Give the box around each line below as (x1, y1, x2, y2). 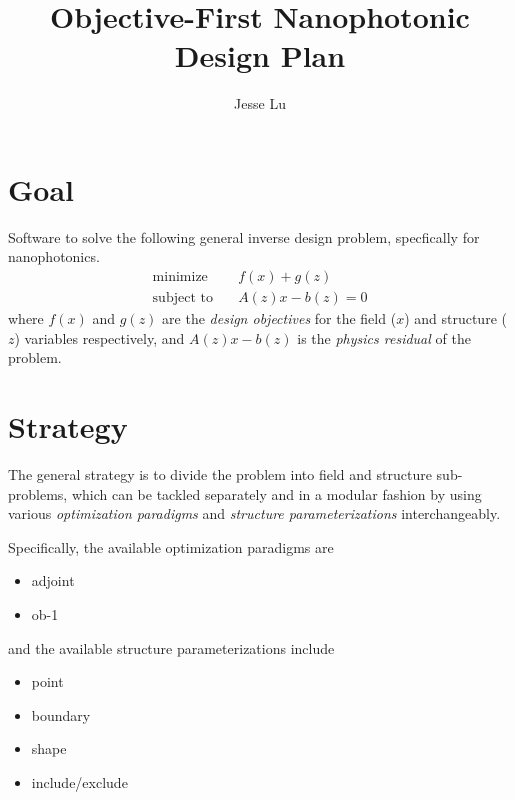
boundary (31, 704, 91, 725)
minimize (152, 270, 208, 285)
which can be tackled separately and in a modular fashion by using (71, 483, 482, 504)
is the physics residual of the (297, 327, 471, 348)
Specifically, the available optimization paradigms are (8, 536, 334, 557)
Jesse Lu (234, 93, 286, 114)
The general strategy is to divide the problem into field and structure (8, 464, 432, 484)
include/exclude (31, 771, 128, 792)
